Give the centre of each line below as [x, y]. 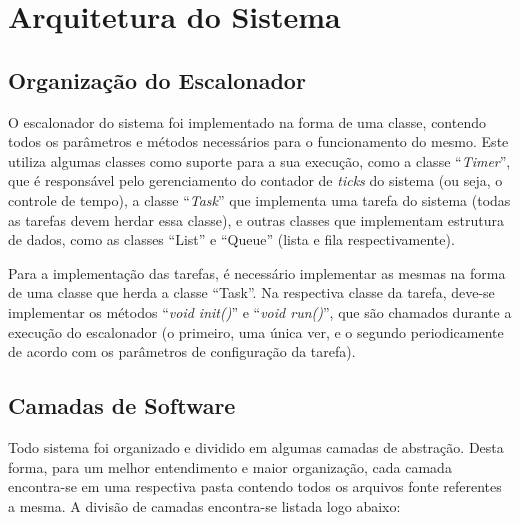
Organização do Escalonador [157, 79]
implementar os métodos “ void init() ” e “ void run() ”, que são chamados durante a [260, 311]
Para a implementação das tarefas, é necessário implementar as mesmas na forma [257, 272]
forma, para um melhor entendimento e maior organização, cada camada [230, 466]
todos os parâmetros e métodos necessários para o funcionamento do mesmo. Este [258, 141]
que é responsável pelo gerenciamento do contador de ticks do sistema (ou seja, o [255, 180]
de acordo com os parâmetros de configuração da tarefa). [182, 351]
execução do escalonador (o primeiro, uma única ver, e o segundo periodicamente [256, 331]
